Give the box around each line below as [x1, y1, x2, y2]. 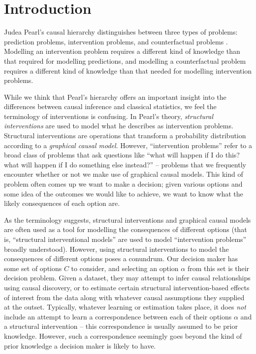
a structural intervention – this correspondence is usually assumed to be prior [4, 321, 238, 331]
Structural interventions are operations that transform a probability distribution [4, 130, 246, 141]
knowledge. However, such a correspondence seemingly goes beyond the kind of [4, 330, 242, 341]
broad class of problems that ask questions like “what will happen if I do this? [4, 150, 240, 160]
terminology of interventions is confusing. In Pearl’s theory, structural [4, 111, 213, 121]
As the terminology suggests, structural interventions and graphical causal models [4, 214, 251, 225]
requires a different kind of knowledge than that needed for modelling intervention [4, 65, 252, 76]
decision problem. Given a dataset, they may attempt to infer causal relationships [4, 273, 251, 283]
